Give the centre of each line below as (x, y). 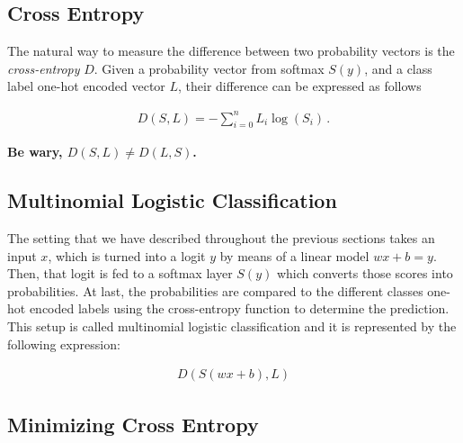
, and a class (398, 68)
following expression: (64, 344)
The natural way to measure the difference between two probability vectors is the (231, 51)
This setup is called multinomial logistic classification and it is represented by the (232, 326)
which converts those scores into (365, 273)
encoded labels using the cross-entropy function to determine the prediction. (239, 308)
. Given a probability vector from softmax (209, 68)
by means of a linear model (294, 255)
